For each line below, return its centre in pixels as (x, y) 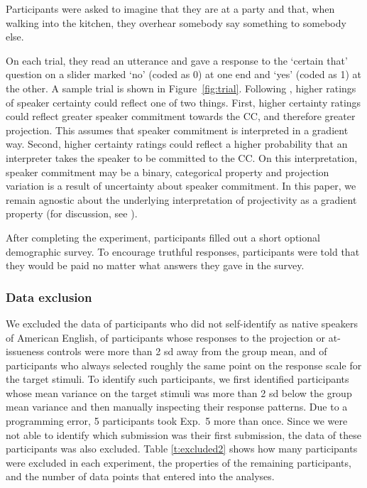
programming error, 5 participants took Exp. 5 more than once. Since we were (177, 421)
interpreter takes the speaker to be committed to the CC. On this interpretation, (182, 157)
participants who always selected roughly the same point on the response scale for (184, 365)
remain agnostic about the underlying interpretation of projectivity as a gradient (181, 199)
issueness (25, 351)
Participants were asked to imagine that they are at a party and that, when (170, 9)
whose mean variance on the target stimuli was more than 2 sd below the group (179, 392)
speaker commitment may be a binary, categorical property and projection (168, 172)
